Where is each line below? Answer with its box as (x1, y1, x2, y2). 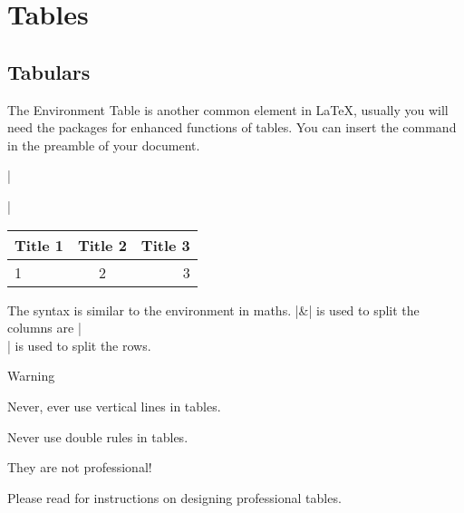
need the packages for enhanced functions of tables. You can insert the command (7, 118, 457, 137)
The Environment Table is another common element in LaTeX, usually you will (7, 100, 449, 119)
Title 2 (77, 234, 127, 256)
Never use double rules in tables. (7, 427, 188, 446)
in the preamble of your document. (7, 135, 200, 154)
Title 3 (140, 234, 190, 256)
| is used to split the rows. (7, 335, 151, 354)
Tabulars (7, 57, 91, 85)
